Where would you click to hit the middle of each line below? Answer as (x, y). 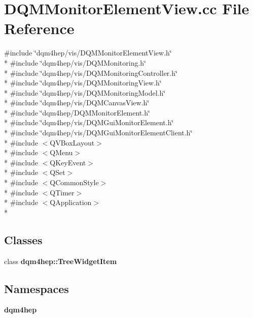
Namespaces (37, 288)
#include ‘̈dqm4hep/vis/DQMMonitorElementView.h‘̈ (88, 53)
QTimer (62, 192)
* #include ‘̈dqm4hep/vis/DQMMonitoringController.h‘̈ (91, 73)
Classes (23, 239)
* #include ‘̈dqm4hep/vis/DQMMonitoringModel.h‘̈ (85, 92)
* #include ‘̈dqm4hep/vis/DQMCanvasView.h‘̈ (77, 103)
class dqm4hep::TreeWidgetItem (61, 261)
